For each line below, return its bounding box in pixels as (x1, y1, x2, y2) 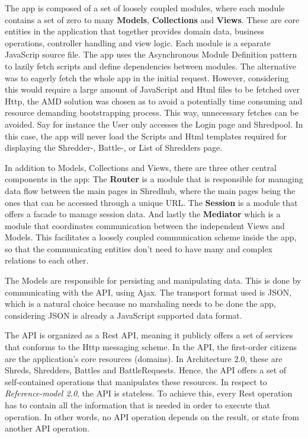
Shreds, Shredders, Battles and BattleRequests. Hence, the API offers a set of (5, 364, 287, 376)
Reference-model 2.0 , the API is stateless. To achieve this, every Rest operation (5, 387, 293, 399)
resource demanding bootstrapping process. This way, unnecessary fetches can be (5, 106, 299, 119)
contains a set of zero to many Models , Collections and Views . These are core (5, 13, 300, 26)
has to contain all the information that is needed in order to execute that (5, 399, 270, 411)
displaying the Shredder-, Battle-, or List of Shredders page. (5, 141, 223, 154)
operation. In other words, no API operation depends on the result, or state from (5, 410, 300, 423)
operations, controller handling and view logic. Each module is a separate (5, 36, 271, 49)
